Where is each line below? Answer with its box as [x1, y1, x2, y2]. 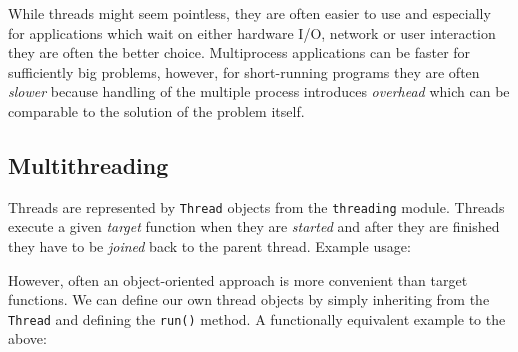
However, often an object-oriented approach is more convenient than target [8, 269, 468, 290]
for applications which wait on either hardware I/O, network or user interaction [8, 22, 496, 43]
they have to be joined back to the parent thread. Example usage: [8, 236, 411, 257]
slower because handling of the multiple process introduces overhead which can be [8, 81, 510, 102]
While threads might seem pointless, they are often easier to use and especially [8, 3, 491, 23]
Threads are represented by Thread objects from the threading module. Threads [8, 196, 505, 217]
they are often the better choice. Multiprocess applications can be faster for [8, 42, 471, 63]
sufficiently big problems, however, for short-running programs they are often [8, 61, 480, 82]
